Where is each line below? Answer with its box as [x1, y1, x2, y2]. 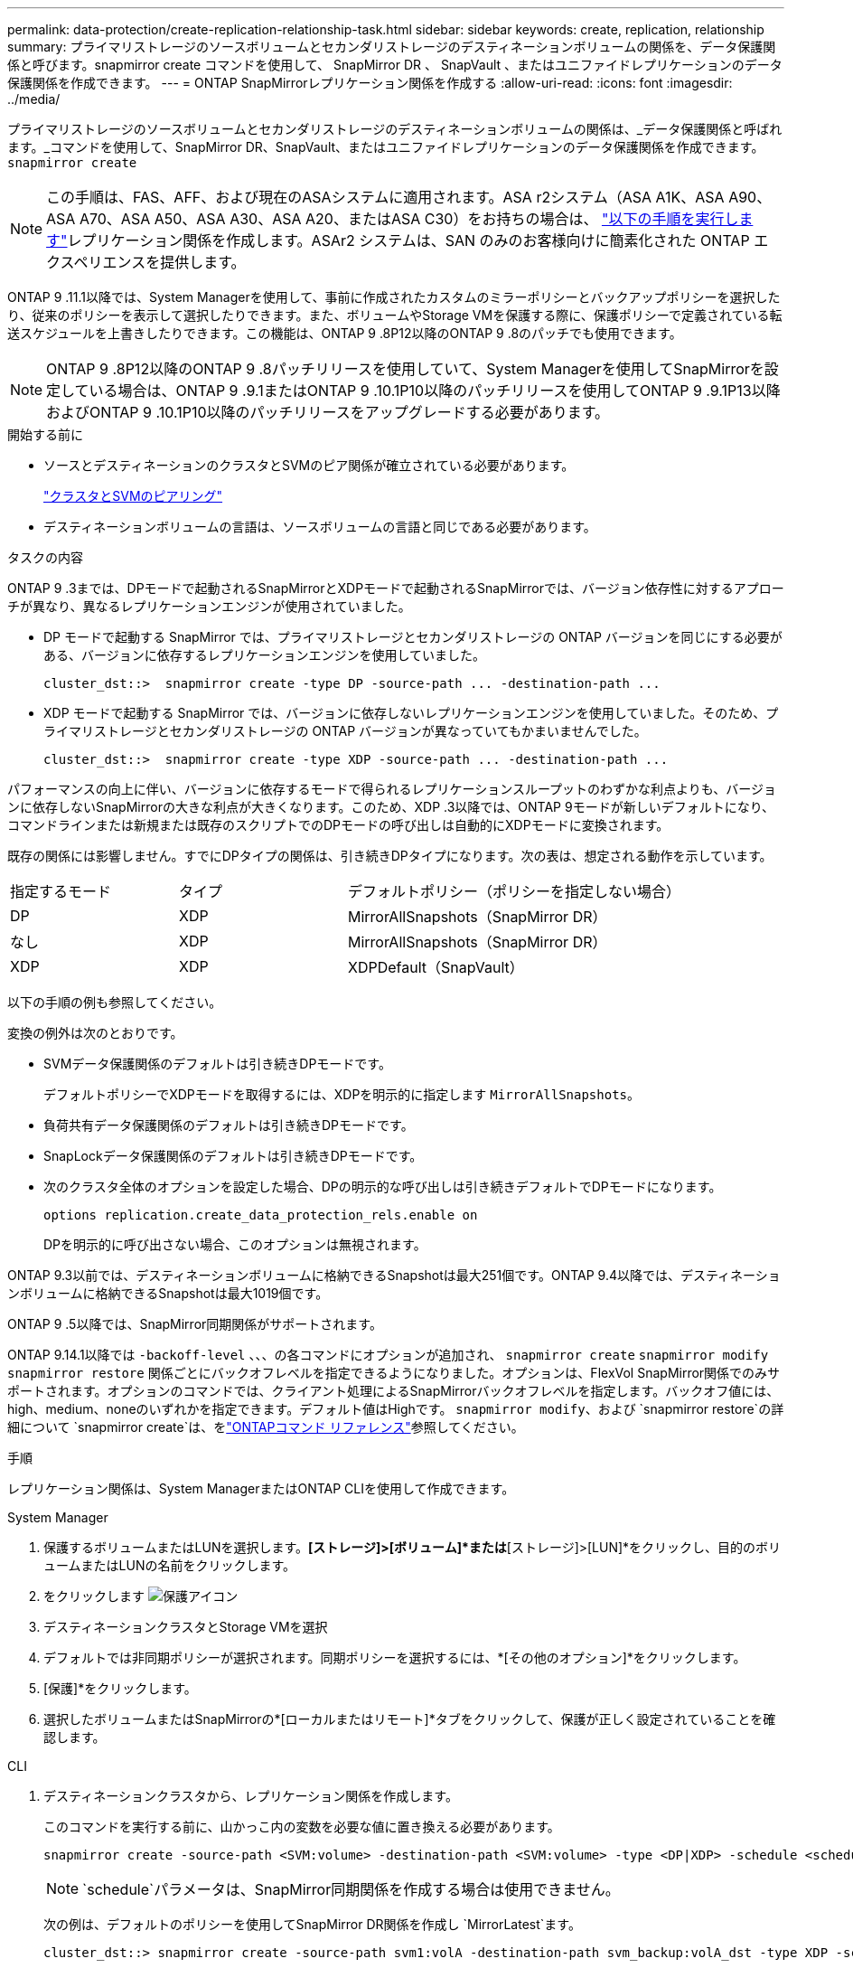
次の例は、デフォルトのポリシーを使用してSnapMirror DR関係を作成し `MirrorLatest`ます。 [43, 1916, 581, 1932]
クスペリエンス [46, 253, 146, 271]
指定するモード [10, 882, 112, 900]
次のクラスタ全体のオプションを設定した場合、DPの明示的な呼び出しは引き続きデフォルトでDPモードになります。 [43, 1179, 722, 1194]
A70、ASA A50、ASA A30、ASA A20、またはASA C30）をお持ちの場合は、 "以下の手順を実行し [79, 210, 739, 228]
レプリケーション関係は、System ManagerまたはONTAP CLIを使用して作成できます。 [7, 1481, 515, 1496]
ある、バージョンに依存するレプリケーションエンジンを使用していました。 [43, 647, 486, 663]
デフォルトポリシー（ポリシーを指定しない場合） [348, 882, 681, 900]
